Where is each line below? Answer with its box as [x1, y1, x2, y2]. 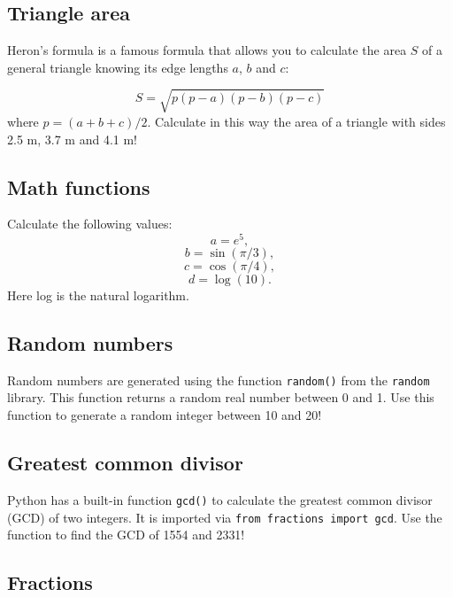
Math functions [7, 173, 150, 200]
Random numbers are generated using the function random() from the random [7, 370, 430, 389]
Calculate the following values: [7, 214, 173, 233]
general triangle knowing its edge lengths [7, 58, 228, 76]
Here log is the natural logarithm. [7, 286, 189, 304]
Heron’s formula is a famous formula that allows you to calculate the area [7, 41, 407, 59]
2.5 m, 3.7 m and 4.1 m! [7, 129, 137, 148]
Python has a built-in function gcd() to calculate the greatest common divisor [7, 490, 433, 508]
